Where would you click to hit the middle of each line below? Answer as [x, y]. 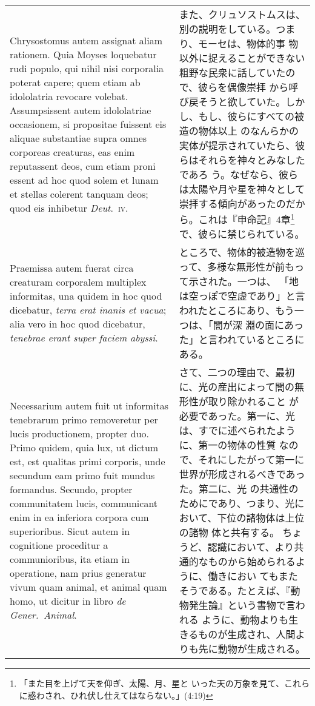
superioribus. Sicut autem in [70, 531]
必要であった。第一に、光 [237, 416]
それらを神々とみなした [252, 160]
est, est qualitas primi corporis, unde [88, 462]
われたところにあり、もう [237, 311]
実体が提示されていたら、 [237, 145]
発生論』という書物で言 [242, 605]
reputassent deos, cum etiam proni [83, 166]
